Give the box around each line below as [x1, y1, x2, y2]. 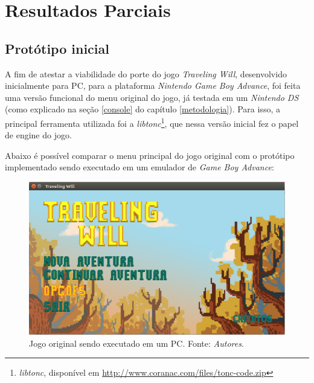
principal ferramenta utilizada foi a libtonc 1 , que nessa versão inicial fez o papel [5, 115, 299, 129]
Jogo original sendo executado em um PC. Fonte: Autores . [29, 336, 244, 349]
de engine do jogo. [5, 129, 72, 141]
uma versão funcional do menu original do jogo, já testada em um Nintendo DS [5, 91, 299, 103]
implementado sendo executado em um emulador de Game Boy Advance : [5, 161, 274, 173]
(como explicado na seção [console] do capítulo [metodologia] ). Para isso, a [5, 103, 280, 115]
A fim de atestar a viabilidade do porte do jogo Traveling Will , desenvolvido [5, 67, 287, 80]
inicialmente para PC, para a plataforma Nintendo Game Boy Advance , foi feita [5, 79, 301, 92]
